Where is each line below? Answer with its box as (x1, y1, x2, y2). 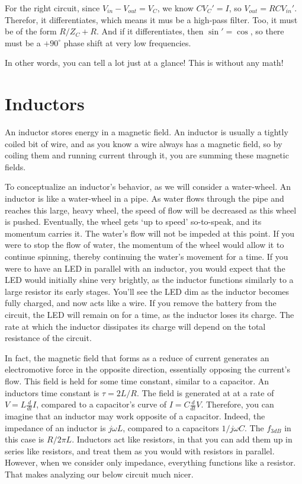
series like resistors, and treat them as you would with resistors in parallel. (5, 444, 275, 457)
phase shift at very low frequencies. (63, 36, 191, 49)
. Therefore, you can (201, 398, 274, 410)
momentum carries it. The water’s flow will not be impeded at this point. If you (5, 227, 295, 239)
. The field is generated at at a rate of (136, 386, 274, 399)
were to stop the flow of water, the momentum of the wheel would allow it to (5, 238, 284, 251)
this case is (5, 433, 44, 445)
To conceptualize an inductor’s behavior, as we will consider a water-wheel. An (5, 180, 291, 193)
